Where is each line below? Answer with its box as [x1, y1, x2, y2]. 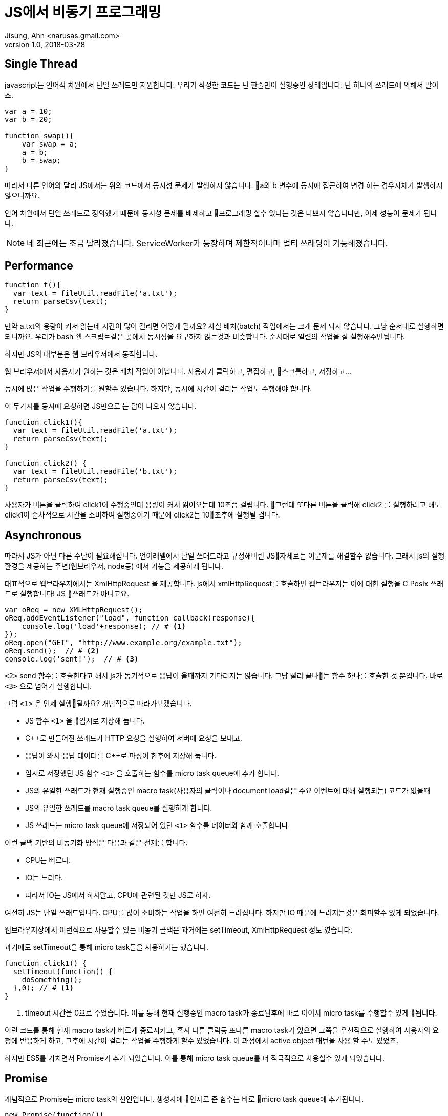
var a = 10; [5, 107, 52, 115]
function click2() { [5, 459, 87, 468]
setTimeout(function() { [13, 967, 113, 976]
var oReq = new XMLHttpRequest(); [5, 606, 143, 614]
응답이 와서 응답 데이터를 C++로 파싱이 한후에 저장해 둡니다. [25, 751, 217, 760]
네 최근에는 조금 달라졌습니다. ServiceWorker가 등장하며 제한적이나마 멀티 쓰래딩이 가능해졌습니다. [27, 238, 388, 249]
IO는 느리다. [25, 873, 63, 882]
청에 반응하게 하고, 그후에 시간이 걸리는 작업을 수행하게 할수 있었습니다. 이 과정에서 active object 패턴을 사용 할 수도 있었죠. [5, 1036, 399, 1045]
